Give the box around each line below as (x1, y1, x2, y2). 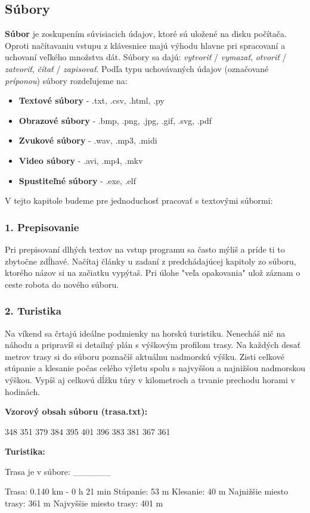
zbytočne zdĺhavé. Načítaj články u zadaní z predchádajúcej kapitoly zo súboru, (5, 254, 296, 267)
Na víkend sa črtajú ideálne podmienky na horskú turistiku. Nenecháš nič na (5, 327, 286, 339)
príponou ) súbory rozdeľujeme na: (5, 74, 128, 86)
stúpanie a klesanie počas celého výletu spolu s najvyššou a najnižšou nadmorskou (5, 362, 305, 374)
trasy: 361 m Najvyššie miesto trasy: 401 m (5, 497, 163, 509)
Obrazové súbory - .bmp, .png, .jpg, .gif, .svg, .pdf (18, 114, 212, 126)
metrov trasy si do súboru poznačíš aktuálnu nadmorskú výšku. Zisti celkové (5, 350, 284, 362)
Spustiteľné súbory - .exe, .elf (18, 174, 136, 186)
